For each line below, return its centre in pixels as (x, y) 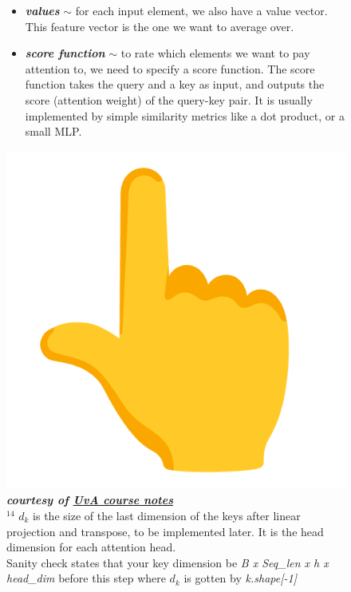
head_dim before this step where (86, 578)
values (42, 10)
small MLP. (53, 131)
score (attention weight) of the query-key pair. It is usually (169, 99)
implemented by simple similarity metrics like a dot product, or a (185, 115)
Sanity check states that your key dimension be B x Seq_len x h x (168, 562)
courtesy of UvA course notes (90, 500)
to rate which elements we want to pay (215, 53)
